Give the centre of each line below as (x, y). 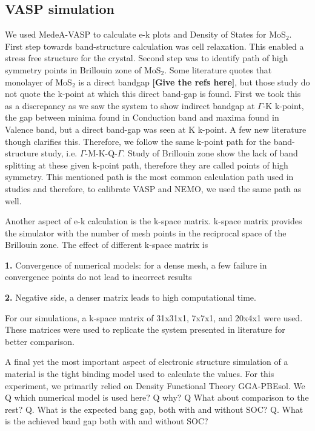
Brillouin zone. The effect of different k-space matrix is (107, 245)
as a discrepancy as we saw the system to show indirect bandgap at (130, 105)
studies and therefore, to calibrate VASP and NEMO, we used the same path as (153, 188)
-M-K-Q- (101, 153)
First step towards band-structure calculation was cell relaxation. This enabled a (154, 46)
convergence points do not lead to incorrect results (98, 277)
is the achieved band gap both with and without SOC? (107, 421)
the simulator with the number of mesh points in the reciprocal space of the (146, 232)
